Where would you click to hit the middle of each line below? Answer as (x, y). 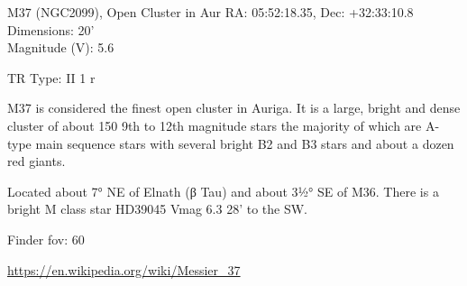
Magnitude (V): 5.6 (61, 47)
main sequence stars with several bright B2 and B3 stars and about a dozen (245, 143)
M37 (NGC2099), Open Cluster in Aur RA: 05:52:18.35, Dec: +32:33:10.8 (211, 12)
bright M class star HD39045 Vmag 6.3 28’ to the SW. (157, 209)
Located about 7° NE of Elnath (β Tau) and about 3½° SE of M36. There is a (223, 191)
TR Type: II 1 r (51, 77)
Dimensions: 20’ (51, 29)
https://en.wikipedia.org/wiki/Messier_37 (124, 269)
